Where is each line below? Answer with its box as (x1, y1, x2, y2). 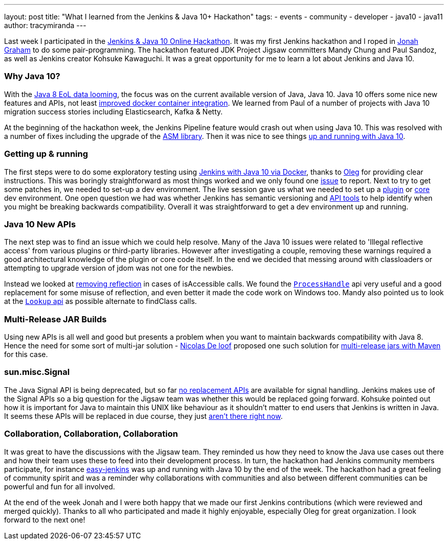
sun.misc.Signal (4, 367, 70, 377)
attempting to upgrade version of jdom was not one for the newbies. (4, 264, 234, 273)
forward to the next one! (4, 515, 85, 524)
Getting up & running (4, 149, 88, 159)
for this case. (4, 350, 48, 359)
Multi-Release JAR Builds (4, 314, 107, 324)
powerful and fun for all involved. (4, 482, 115, 491)
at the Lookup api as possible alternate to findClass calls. (4, 297, 197, 306)
